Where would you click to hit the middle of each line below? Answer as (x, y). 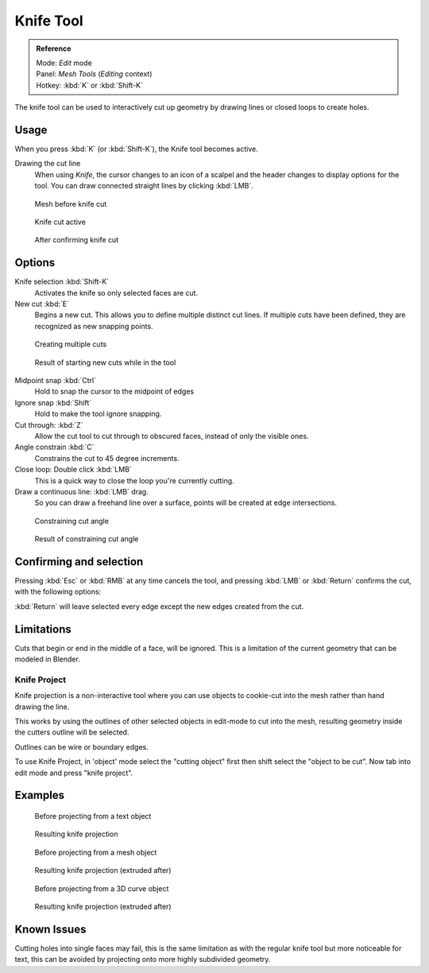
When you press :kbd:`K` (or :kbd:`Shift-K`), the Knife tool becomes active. (136, 149)
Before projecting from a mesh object (96, 852)
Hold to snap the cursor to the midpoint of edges (114, 392)
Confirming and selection (79, 562)
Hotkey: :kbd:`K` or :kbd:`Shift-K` (89, 85)
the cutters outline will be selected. (72, 732)
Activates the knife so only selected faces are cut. (116, 293)
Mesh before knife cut (71, 204)
